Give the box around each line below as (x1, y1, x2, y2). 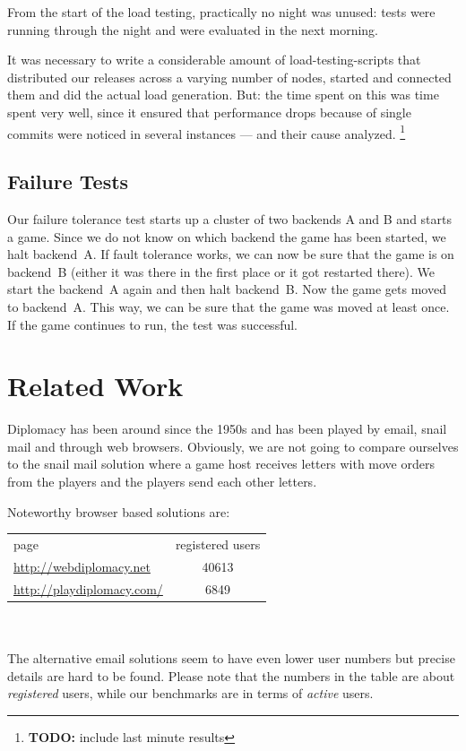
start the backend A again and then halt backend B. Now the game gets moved (7, 280, 446, 298)
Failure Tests (7, 168, 129, 195)
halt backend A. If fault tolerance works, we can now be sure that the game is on (7, 245, 454, 263)
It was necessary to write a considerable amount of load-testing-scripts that (7, 50, 421, 69)
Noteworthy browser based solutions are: (7, 502, 230, 521)
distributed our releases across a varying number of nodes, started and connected (7, 67, 452, 86)
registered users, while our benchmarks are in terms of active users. (7, 684, 374, 703)
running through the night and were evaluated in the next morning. (7, 20, 378, 39)
